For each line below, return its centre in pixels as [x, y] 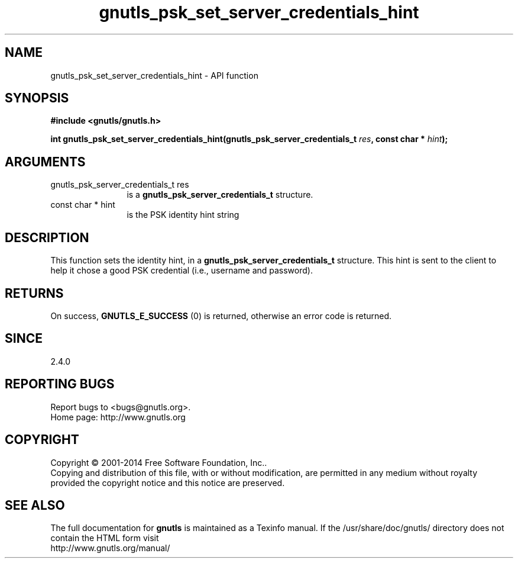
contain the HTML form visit [105, 538]
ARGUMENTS [45, 162]
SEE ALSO [35, 505]
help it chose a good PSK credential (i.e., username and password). [182, 271]
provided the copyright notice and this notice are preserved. [168, 482]
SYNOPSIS [37, 98]
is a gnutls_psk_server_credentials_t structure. [220, 195]
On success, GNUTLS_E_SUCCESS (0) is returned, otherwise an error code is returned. [221, 316]
